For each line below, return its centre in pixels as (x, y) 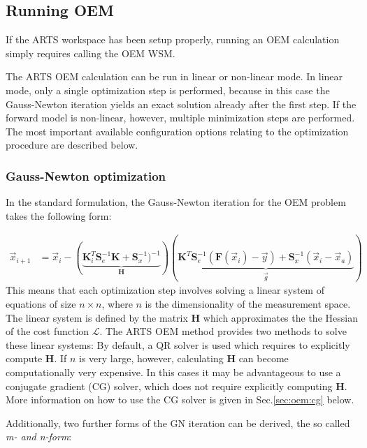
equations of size (41, 304)
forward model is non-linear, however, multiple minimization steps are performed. (180, 118)
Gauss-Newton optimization (86, 176)
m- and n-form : (39, 436)
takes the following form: (59, 215)
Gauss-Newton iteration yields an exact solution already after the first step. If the (181, 104)
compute (24, 358)
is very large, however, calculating (151, 358)
